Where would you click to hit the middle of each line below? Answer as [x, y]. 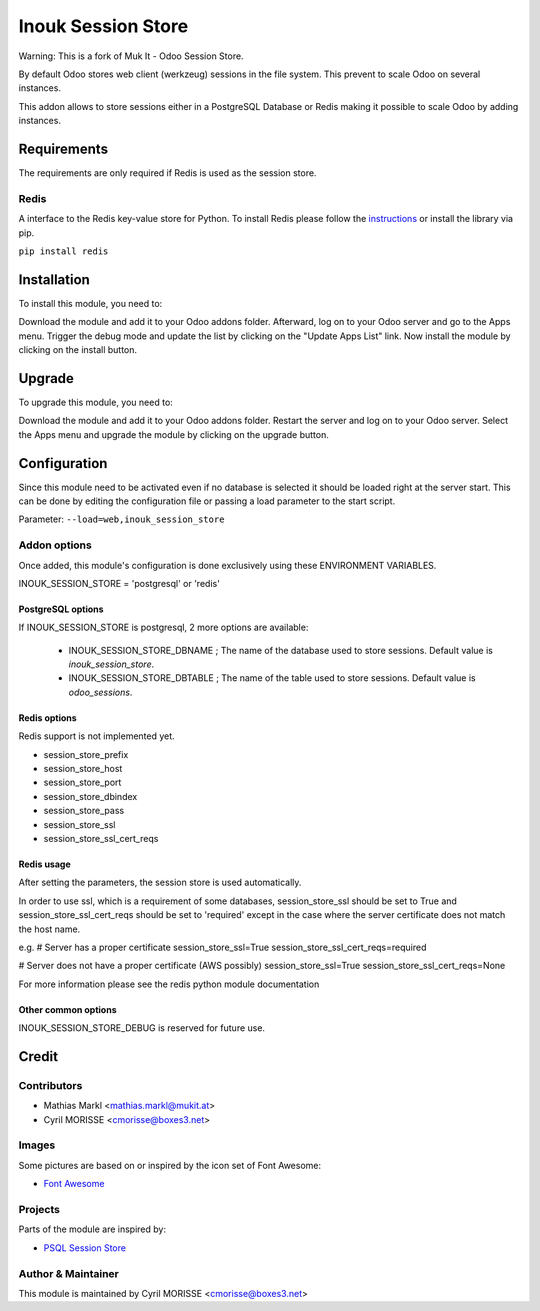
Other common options [67, 1009]
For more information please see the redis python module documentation [169, 984]
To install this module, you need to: [90, 303]
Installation [54, 279]
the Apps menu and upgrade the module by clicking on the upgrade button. [173, 434]
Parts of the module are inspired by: [92, 1229]
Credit [38, 1056]
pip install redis [63, 251]
